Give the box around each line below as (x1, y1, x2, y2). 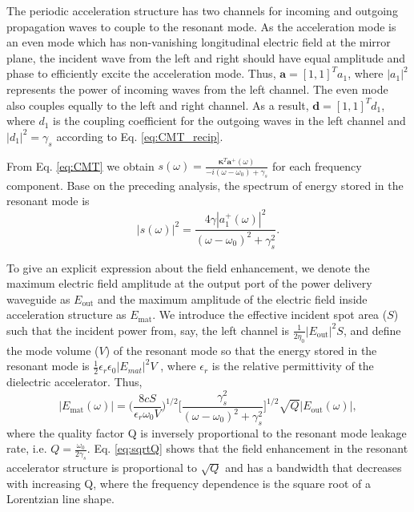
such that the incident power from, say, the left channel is (6, 321, 290, 338)
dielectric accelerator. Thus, (6, 373, 143, 390)
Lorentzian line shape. (6, 490, 115, 507)
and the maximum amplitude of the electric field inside (98, 290, 368, 307)
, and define (343, 321, 401, 338)
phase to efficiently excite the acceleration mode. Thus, (6, 65, 276, 82)
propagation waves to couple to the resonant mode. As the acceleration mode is (6, 18, 396, 34)
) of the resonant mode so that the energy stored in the (105, 341, 377, 358)
